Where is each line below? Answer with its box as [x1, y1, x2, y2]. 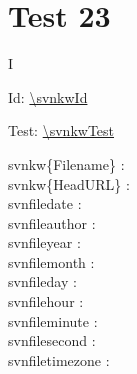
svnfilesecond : [8, 330, 96, 351]
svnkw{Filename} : [8, 153, 125, 174]
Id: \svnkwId [8, 86, 88, 107]
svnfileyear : [8, 232, 81, 253]
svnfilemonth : [8, 251, 95, 272]
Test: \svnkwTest [8, 120, 115, 141]
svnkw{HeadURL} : [8, 173, 130, 194]
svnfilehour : [8, 291, 84, 312]
